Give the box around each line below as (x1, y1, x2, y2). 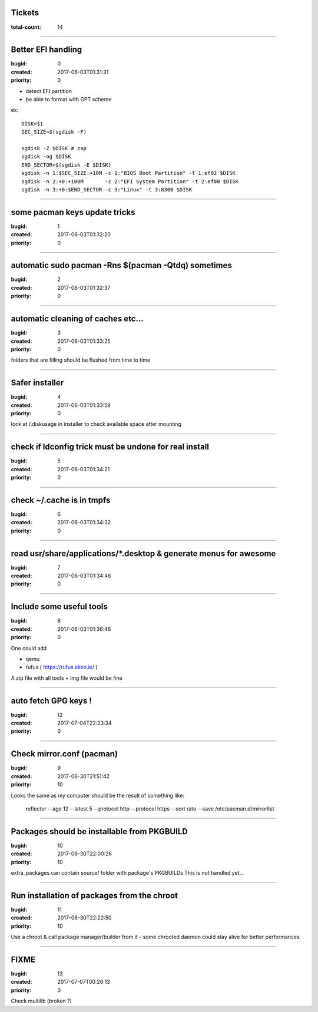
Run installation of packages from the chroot (11, 890, 178, 901)
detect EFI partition (25, 87, 72, 94)
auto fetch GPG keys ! (11, 696, 92, 706)
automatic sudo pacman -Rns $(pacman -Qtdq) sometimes (11, 260, 232, 270)
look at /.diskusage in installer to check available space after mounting (11, 421, 182, 428)
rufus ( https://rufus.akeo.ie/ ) (25, 663, 98, 671)
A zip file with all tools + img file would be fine (11, 674, 123, 682)
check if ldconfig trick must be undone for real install (11, 442, 209, 452)
